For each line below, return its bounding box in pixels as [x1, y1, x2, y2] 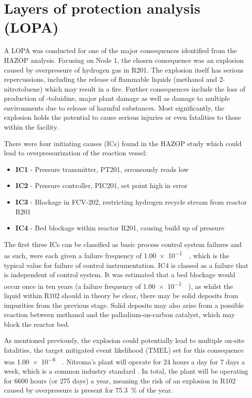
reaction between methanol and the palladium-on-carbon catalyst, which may [4, 309, 235, 320]
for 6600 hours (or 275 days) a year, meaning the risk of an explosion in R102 [4, 375, 236, 385]
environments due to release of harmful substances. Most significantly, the [4, 102, 225, 113]
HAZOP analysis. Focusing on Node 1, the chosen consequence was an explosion [4, 55, 244, 65]
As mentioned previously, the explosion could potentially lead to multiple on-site [4, 335, 245, 345]
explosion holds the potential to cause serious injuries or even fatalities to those [4, 112, 241, 122]
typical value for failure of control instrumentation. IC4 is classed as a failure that [4, 260, 249, 270]
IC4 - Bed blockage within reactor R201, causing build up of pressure [15, 223, 225, 233]
